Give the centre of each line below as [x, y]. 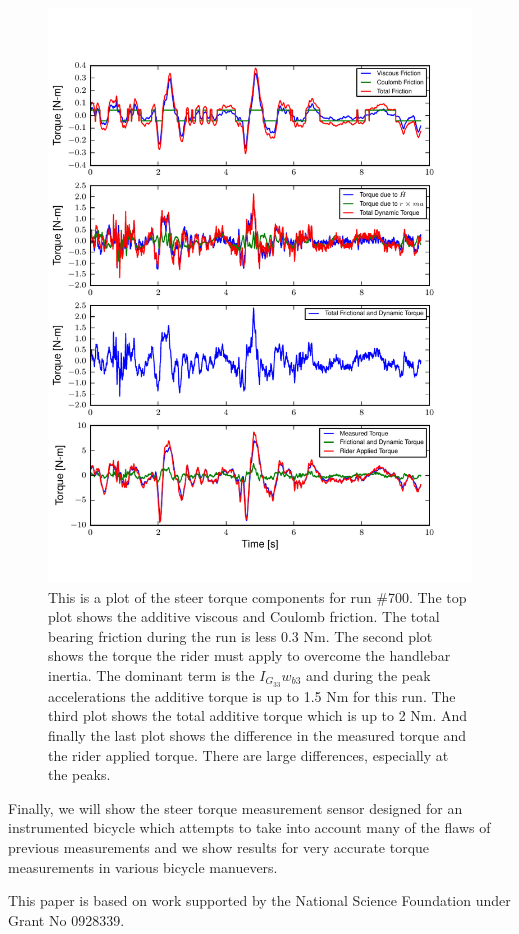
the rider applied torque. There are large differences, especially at [248, 754]
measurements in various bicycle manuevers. [143, 866]
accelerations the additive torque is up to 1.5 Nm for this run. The [252, 695]
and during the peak [368, 675]
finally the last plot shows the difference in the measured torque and [257, 735]
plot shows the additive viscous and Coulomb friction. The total [244, 616]
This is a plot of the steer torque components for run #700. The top [257, 596]
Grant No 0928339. [66, 919]
